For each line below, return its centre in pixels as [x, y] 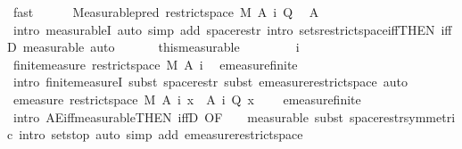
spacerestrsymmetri [402, 116]
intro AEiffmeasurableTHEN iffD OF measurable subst [178, 116]
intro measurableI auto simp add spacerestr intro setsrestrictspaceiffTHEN [224, 29]
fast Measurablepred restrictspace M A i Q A [166, 12]
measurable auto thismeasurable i [161, 47]
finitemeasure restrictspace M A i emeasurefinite [155, 64]
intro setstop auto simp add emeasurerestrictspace [161, 134]
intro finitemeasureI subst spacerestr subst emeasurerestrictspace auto [210, 82]
